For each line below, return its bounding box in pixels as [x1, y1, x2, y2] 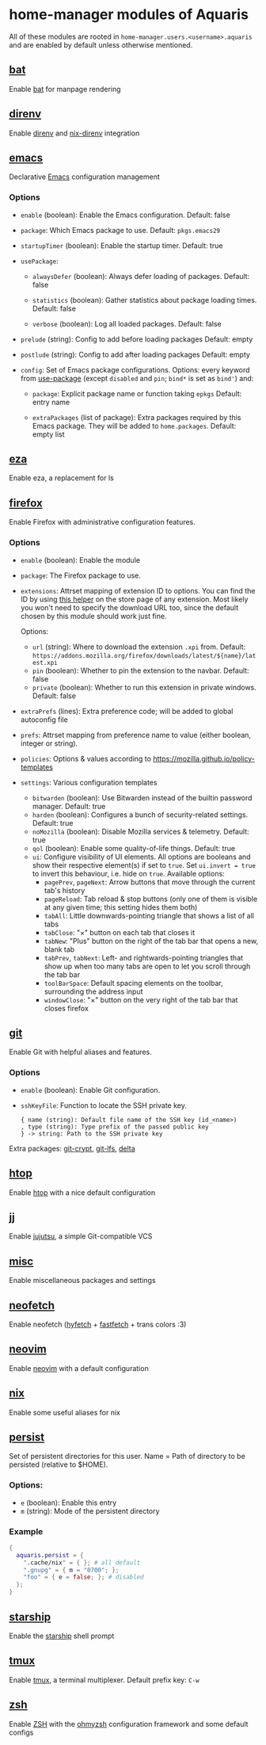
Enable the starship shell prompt [9, 1631, 115, 1640]
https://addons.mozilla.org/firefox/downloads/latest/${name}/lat [32, 651, 256, 659]
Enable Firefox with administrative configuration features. [9, 517, 196, 527]
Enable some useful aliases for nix [9, 1407, 121, 1417]
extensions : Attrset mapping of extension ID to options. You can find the [20, 586, 256, 595]
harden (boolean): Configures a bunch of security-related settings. [32, 810, 249, 819]
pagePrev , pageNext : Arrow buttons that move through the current [44, 877, 256, 887]
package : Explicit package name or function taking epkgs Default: [32, 388, 242, 398]
